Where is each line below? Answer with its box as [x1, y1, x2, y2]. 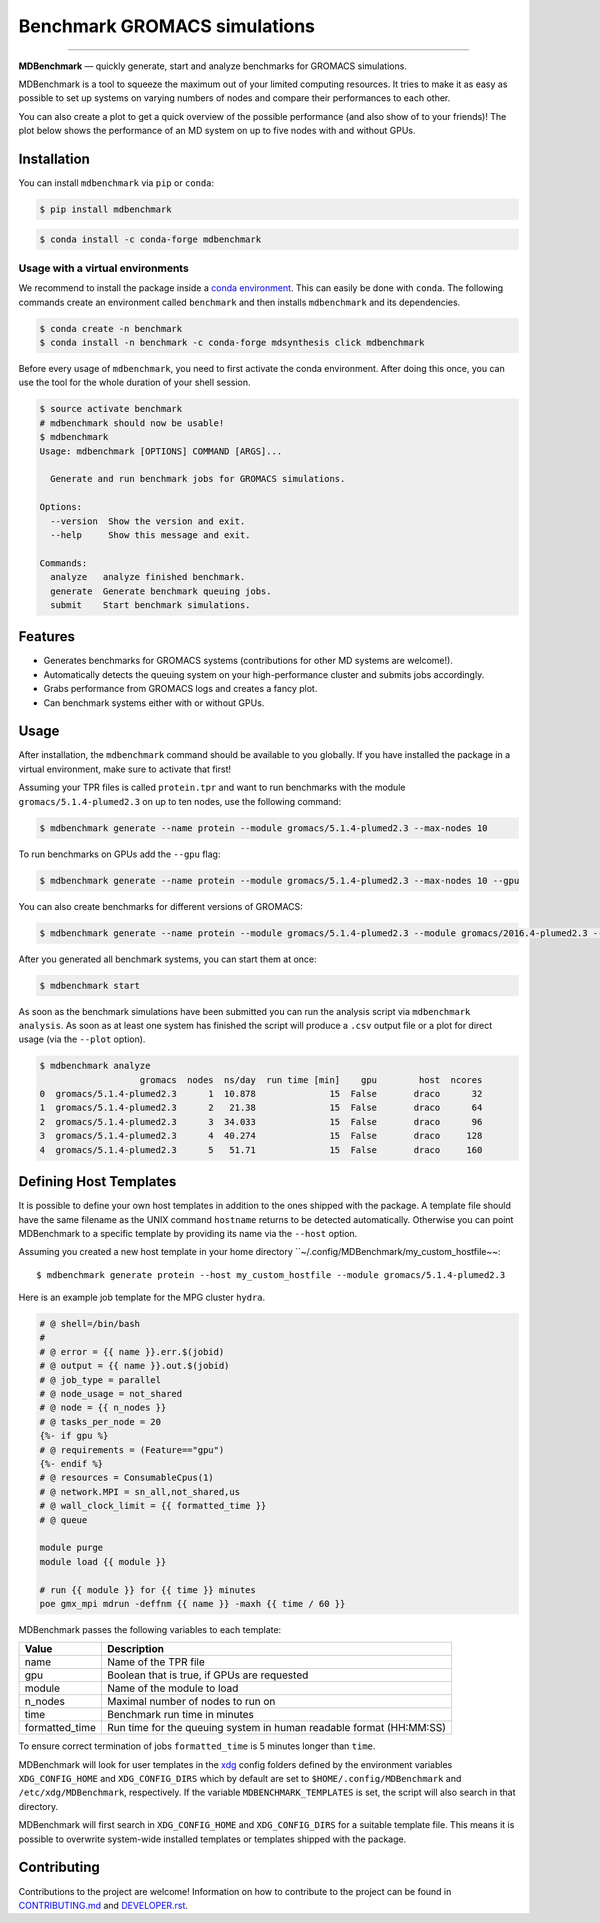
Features [18, 628, 75, 645]
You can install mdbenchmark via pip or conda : [18, 177, 215, 189]
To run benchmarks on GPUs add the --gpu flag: [18, 848, 221, 860]
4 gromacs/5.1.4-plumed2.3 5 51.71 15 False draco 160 [39, 1144, 483, 1155]
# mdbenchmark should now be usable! [39, 417, 225, 429]
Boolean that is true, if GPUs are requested [106, 1668, 309, 1682]
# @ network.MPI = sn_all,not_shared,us [39, 1486, 240, 1497]
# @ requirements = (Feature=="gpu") [39, 1444, 225, 1455]
